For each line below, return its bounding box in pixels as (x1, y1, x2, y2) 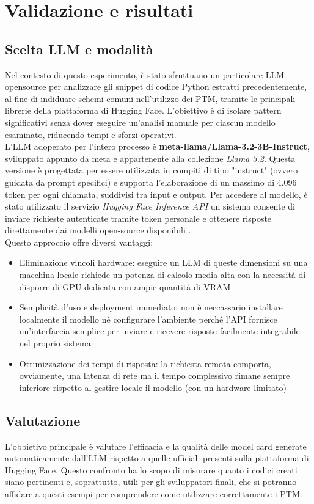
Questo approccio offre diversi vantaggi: (5, 235, 153, 248)
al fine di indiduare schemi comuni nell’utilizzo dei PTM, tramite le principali (5, 92, 296, 104)
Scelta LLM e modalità (5, 39, 153, 58)
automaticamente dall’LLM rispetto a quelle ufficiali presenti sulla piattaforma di (5, 451, 309, 464)
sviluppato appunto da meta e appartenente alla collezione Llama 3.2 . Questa (5, 152, 296, 164)
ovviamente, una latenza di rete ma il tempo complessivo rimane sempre (19, 369, 290, 382)
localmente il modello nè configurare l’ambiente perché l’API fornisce (19, 312, 277, 325)
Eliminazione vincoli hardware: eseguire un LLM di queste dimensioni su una (19, 256, 308, 269)
